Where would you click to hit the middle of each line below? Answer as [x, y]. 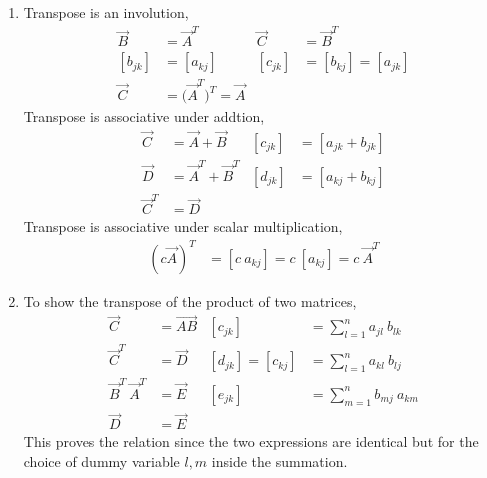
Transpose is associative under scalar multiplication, [183, 226]
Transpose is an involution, [106, 12]
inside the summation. [279, 460]
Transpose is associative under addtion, [144, 116]
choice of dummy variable [101, 460]
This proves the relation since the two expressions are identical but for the [251, 441]
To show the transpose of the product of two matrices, [190, 300]
